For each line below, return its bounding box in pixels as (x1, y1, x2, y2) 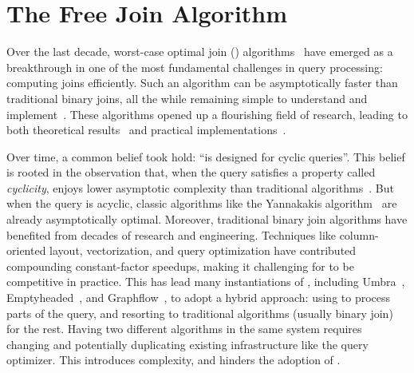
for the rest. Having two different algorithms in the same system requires (6, 320, 362, 337)
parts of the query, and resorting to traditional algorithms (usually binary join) (6, 304, 393, 321)
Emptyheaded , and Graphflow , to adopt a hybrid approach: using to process (6, 289, 391, 306)
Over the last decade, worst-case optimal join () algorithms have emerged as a (6, 43, 393, 60)
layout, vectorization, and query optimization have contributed (49, 242, 357, 259)
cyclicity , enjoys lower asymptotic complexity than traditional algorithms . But (6, 179, 394, 196)
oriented (6, 242, 46, 259)
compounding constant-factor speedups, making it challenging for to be (6, 257, 354, 274)
